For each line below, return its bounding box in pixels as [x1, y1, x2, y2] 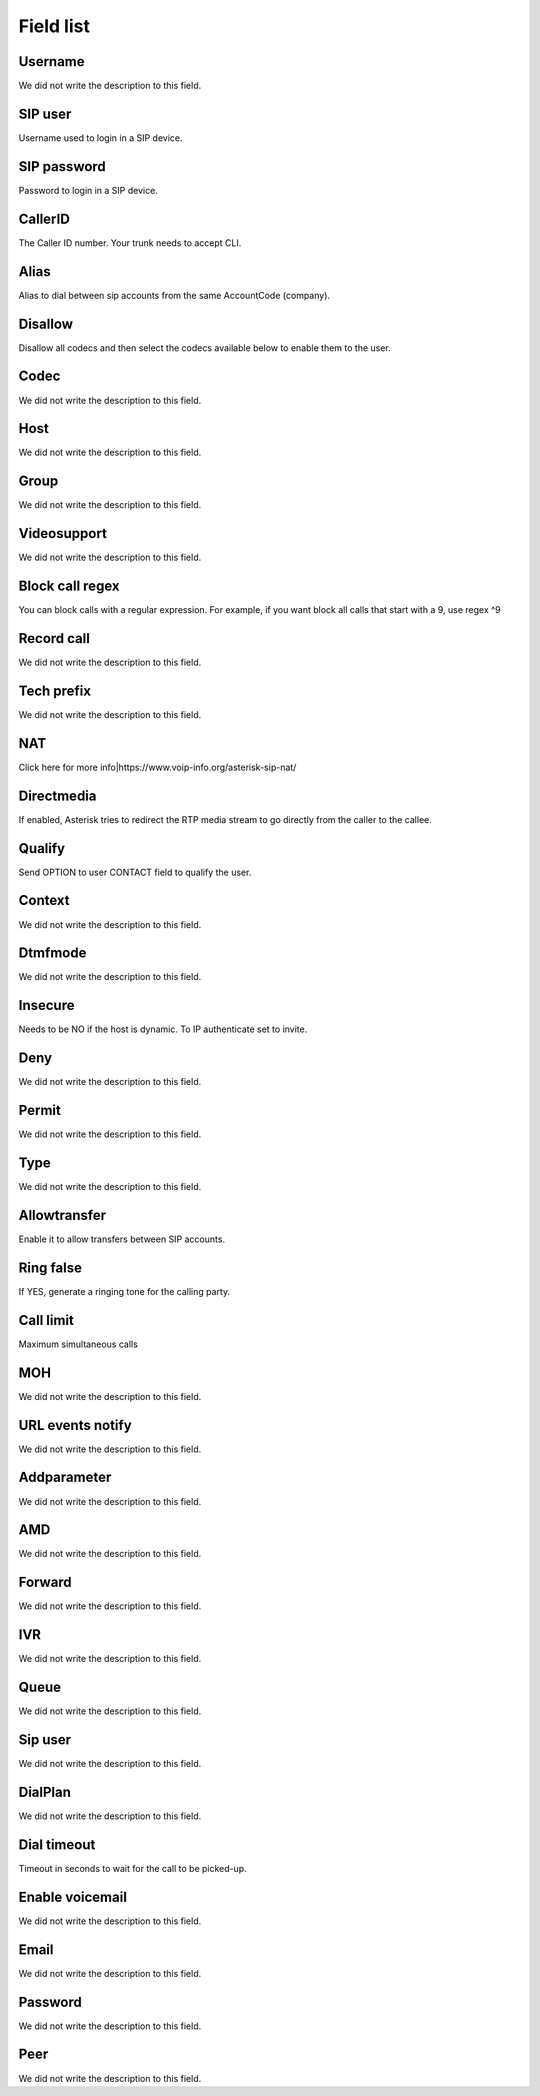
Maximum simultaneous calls [18, 1338, 139, 1350]
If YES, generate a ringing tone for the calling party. [18, 1285, 230, 1297]
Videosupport [18, 525, 107, 542]
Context [18, 892, 70, 909]
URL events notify [18, 1416, 132, 1434]
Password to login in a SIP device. [18, 184, 159, 196]
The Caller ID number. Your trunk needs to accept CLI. [18, 236, 242, 249]
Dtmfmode [18, 945, 87, 962]
